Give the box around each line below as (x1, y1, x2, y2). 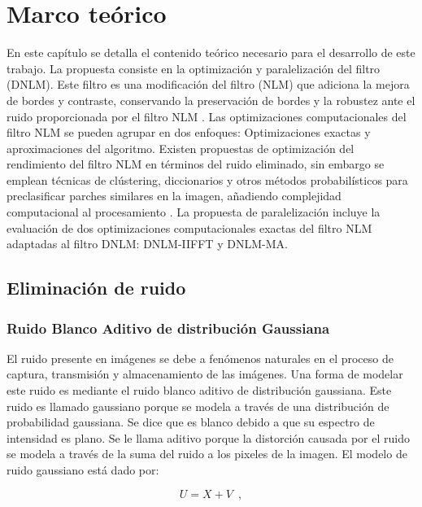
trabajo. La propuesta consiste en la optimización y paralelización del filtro (7, 59, 381, 76)
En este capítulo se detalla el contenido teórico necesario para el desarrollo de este (7, 44, 415, 61)
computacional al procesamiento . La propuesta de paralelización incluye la (7, 203, 381, 221)
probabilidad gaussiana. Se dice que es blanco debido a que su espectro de (7, 413, 375, 431)
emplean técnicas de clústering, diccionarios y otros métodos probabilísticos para (7, 171, 408, 188)
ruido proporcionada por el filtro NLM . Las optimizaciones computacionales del (7, 107, 407, 125)
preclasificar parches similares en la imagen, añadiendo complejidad (7, 187, 342, 204)
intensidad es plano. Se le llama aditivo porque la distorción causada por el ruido (7, 429, 410, 446)
